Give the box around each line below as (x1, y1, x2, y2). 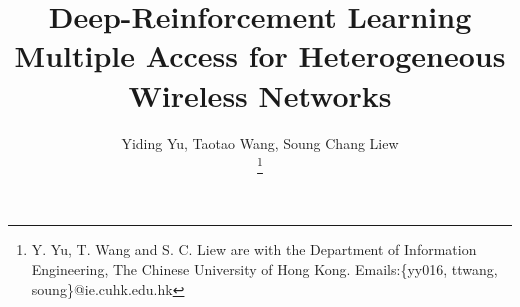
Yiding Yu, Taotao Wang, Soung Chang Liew (121, 132, 399, 153)
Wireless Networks (128, 74, 392, 115)
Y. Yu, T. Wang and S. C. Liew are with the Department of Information (31, 239, 477, 260)
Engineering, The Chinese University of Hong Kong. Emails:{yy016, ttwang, (31, 259, 498, 280)
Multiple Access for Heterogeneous (14, 35, 506, 76)
